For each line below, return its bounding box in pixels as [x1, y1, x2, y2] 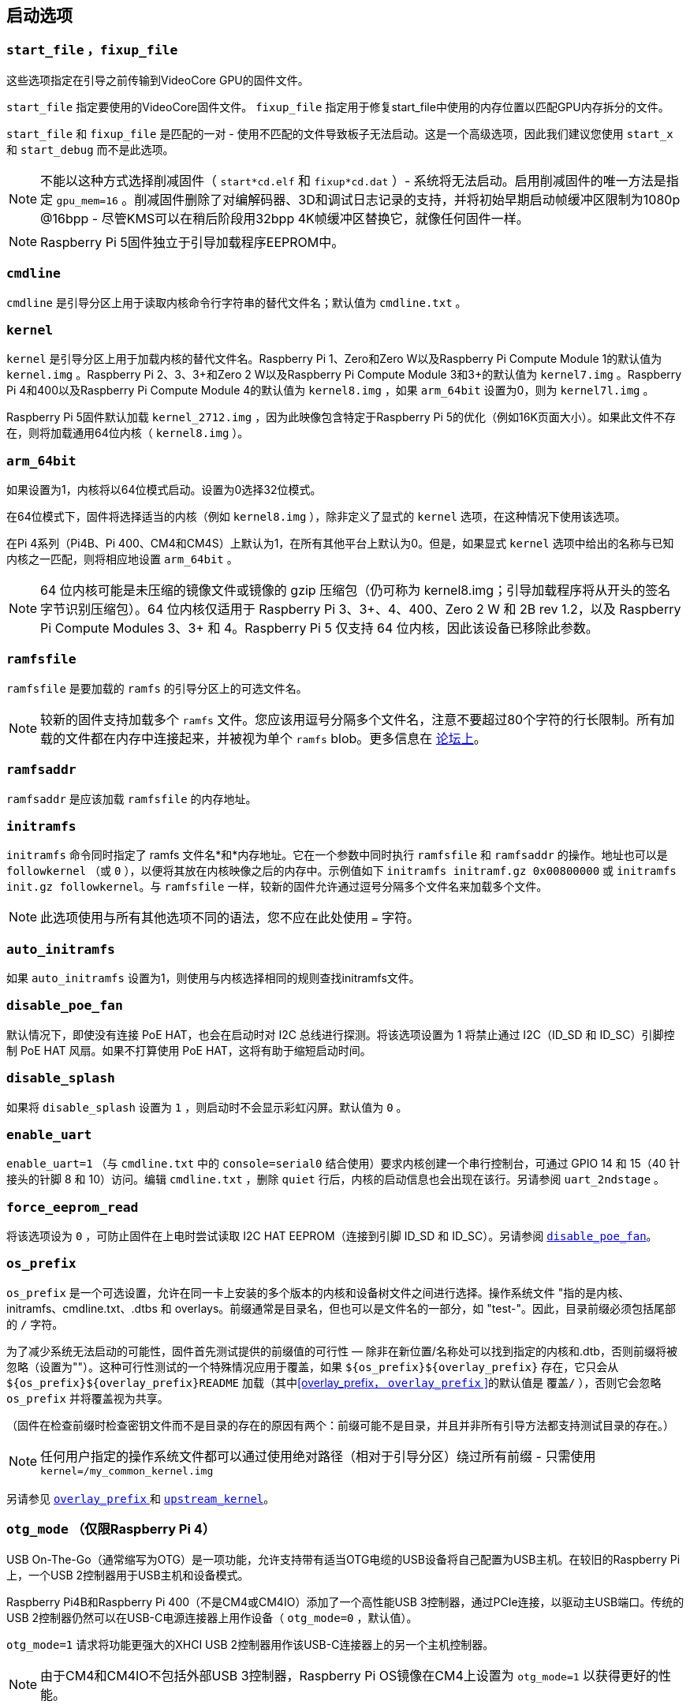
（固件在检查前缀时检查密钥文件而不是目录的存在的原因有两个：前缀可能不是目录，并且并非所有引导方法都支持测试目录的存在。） [6, 1418, 674, 1432]
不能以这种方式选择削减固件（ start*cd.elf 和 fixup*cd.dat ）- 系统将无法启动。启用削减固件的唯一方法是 [40, 172, 666, 189]
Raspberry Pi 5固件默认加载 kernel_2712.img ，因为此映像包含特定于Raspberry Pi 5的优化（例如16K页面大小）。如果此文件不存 [6, 410, 676, 424]
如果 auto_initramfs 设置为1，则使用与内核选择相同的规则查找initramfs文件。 [6, 971, 420, 985]
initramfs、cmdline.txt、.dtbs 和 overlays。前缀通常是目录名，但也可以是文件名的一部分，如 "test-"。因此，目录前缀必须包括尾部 [6, 1301, 677, 1315]
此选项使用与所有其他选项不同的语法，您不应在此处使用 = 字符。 [40, 910, 420, 926]
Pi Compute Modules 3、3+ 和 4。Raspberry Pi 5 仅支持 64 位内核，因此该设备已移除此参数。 [40, 620, 599, 637]
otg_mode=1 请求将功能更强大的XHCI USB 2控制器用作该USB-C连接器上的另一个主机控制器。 [6, 1637, 494, 1651]
